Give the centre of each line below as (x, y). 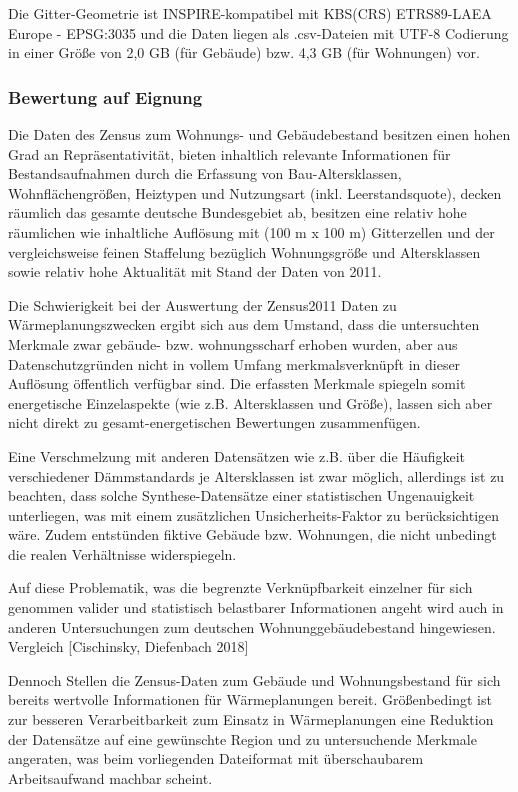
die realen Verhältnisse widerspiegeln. (122, 553)
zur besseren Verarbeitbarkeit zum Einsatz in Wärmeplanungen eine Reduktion (251, 719)
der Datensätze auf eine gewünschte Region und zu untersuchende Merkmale (242, 738)
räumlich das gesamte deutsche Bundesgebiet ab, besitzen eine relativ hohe (237, 212)
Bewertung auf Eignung (105, 96)
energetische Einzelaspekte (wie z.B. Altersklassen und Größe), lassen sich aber (250, 402)
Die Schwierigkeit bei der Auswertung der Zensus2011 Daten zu (202, 304)
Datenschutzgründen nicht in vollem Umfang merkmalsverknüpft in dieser (234, 363)
